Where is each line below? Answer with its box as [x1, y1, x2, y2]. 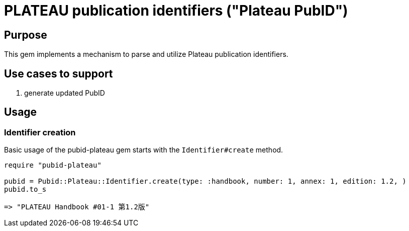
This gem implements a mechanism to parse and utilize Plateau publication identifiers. [4, 50, 288, 59]
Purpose [4, 28, 47, 41]
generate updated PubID [24, 89, 105, 98]
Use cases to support [4, 67, 113, 80]
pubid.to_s [4, 185, 47, 194]
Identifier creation [4, 127, 76, 137]
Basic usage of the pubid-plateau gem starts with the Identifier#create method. [4, 145, 283, 155]
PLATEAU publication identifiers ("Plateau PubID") [4, 2, 348, 19]
